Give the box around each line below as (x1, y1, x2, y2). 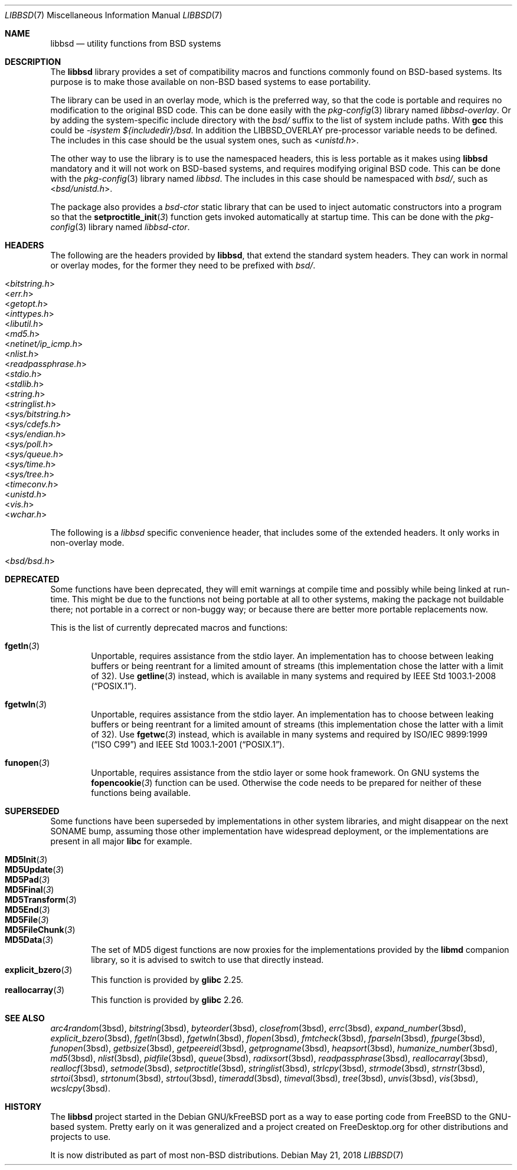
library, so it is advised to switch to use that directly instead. (91, 955, 324, 965)
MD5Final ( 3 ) (5, 884, 54, 894)
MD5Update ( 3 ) (5, 864, 64, 874)
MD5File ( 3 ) (5, 915, 49, 925)
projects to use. (50, 1132, 111, 1142)
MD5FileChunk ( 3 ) (5, 925, 76, 935)
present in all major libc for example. (50, 836, 192, 846)
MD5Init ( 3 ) (5, 854, 48, 864)
